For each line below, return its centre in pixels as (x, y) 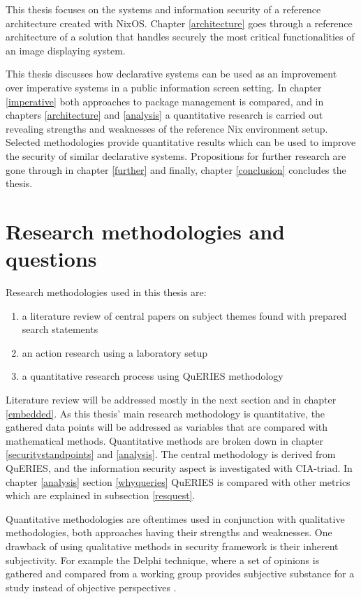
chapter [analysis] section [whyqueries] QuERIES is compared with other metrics (178, 481)
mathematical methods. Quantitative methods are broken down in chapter (164, 440)
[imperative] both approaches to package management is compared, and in (165, 101)
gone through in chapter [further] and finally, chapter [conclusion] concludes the (176, 169)
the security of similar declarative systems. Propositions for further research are (176, 155)
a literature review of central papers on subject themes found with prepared (184, 315)
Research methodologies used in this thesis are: (106, 292)
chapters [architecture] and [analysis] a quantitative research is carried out (164, 115)
